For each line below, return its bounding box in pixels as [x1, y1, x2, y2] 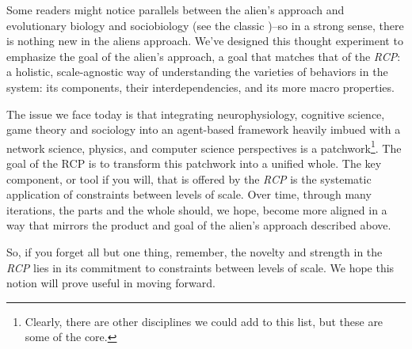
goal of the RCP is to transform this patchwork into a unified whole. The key [6, 155, 382, 171]
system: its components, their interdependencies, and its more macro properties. [6, 78, 395, 95]
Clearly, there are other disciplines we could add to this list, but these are [25, 313, 383, 329]
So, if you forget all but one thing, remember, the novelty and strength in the [6, 243, 383, 260]
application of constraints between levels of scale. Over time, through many [6, 186, 372, 203]
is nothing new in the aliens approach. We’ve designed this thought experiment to [6, 32, 403, 49]
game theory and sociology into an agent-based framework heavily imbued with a [6, 121, 401, 138]
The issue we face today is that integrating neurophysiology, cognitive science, [6, 105, 385, 122]
